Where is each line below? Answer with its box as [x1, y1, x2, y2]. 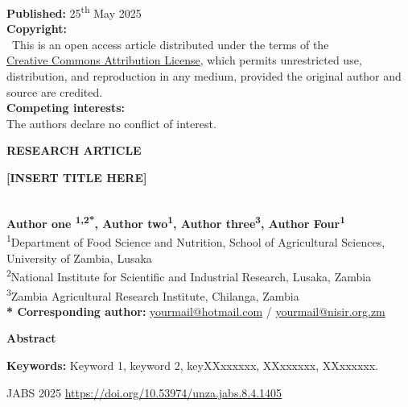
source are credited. [6, 83, 103, 100]
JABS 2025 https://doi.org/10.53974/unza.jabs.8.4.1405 [6, 384, 282, 401]
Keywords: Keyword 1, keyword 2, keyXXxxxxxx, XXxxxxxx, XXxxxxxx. [6, 356, 378, 373]
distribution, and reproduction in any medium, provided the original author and [6, 68, 402, 85]
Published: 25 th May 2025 [6, 2, 142, 21]
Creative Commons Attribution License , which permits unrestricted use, [6, 52, 362, 69]
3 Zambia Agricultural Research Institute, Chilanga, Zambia [6, 284, 299, 304]
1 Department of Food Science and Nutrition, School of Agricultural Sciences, [6, 231, 385, 251]
